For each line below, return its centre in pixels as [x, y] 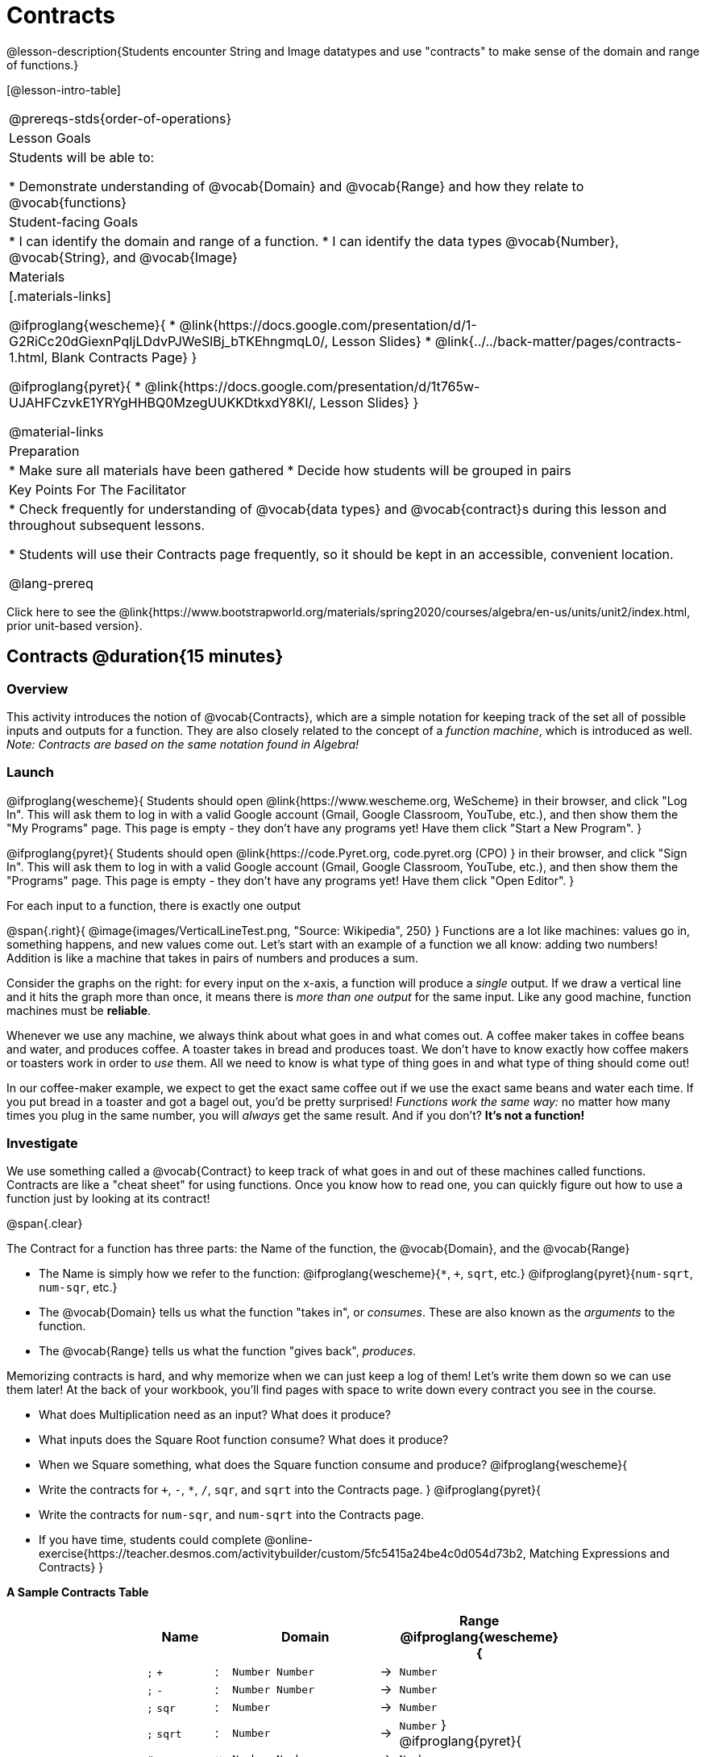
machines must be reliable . [79, 1010]
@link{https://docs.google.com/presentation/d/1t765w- [312, 386]
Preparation [44, 451]
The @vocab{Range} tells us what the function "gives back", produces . [228, 1351]
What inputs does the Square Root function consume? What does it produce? [244, 1440]
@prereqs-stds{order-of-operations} [120, 118]
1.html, [29, 357]
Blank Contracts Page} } [124, 357]
